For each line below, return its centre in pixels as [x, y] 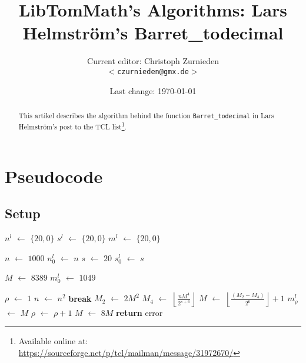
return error [139, 312]
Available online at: [53, 341]
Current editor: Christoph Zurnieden [153, 61]
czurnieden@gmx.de [153, 71]
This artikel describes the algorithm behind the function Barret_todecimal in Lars [146, 115]
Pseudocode [54, 176]
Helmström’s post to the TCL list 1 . [72, 126]
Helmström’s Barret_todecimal [153, 33]
